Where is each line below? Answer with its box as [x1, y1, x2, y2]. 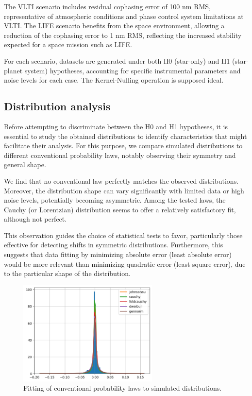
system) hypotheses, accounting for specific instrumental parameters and [24, 65, 241, 75]
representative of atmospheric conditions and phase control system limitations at [4, 11, 244, 21]
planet [4, 65, 23, 75]
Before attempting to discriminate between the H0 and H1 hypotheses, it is [4, 121, 228, 131]
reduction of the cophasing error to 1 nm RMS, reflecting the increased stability [4, 30, 242, 40]
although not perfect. [4, 214, 67, 224]
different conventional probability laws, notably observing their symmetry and [4, 150, 236, 160]
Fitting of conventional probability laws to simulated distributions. [23, 383, 222, 393]
